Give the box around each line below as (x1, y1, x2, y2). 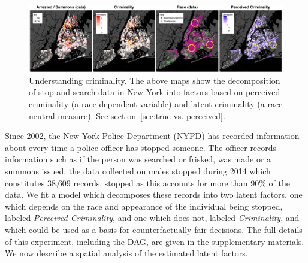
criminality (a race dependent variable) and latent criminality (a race (29, 97, 283, 110)
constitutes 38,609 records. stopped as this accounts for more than (5, 176, 248, 189)
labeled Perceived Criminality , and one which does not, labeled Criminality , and (5, 211, 300, 224)
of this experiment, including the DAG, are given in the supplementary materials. (5, 235, 304, 247)
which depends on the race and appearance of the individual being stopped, (5, 199, 283, 212)
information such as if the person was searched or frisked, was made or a (5, 153, 271, 165)
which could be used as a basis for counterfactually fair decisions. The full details (5, 223, 303, 235)
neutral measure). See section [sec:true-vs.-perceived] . (29, 109, 225, 122)
